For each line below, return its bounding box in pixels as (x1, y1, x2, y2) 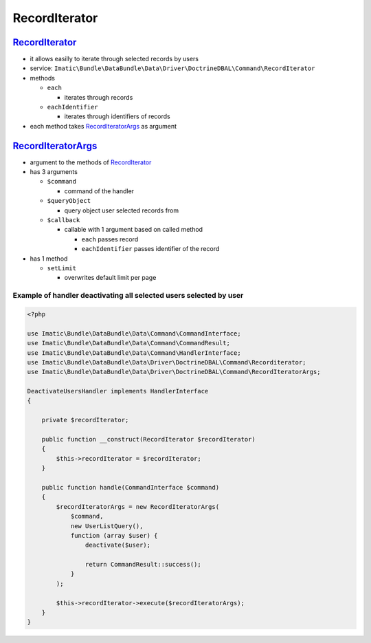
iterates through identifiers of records (64, 112, 171, 120)
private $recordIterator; (41, 416, 129, 424)
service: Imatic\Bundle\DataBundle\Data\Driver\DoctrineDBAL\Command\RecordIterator (30, 64, 315, 72)
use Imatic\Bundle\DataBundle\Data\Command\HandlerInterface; (27, 349, 241, 357)
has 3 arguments (30, 168, 78, 176)
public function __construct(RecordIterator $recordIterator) (41, 435, 256, 444)
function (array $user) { (70, 532, 158, 539)
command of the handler (64, 186, 134, 195)
